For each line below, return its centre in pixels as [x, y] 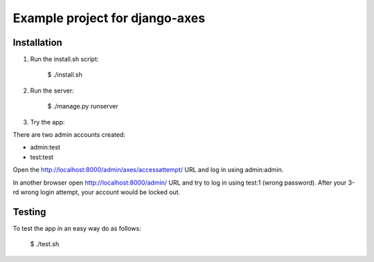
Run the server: [52, 91]
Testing [29, 212]
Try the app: [47, 122]
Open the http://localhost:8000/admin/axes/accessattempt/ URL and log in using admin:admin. [148, 170]
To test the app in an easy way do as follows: [77, 228]
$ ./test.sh [45, 244]
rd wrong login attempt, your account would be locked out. [96, 192]
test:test [42, 157]
